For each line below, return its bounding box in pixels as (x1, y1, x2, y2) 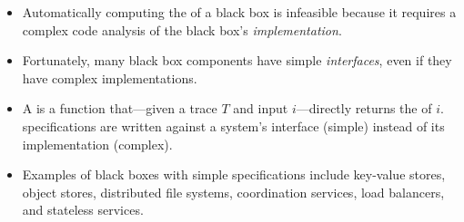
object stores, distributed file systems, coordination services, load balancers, (22, 182, 445, 201)
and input (233, 99, 288, 118)
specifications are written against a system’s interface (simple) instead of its (22, 116, 445, 135)
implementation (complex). (22, 134, 173, 153)
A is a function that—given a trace (22, 99, 217, 118)
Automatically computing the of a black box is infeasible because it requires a (22, 3, 457, 21)
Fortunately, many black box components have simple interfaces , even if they (22, 51, 452, 70)
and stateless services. (22, 200, 144, 219)
